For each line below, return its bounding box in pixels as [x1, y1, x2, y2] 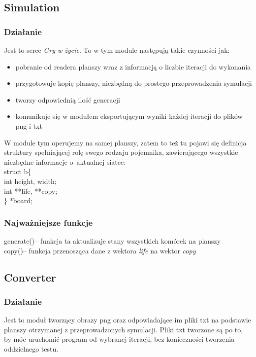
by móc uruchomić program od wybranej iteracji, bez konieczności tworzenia [4, 334, 235, 344]
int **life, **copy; [4, 185, 58, 196]
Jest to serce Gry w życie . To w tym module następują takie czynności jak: [4, 45, 230, 55]
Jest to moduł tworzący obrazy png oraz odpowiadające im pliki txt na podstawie [4, 315, 251, 325]
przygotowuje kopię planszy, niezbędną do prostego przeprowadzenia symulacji [15, 78, 252, 88]
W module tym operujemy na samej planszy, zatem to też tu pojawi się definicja [4, 137, 247, 147]
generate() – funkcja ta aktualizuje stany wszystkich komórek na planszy [4, 235, 221, 246]
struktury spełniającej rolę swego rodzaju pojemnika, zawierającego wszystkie [4, 147, 238, 157]
